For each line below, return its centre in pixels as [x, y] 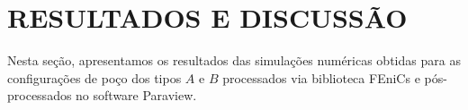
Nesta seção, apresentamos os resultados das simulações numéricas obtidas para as [234, 60]
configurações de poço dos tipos [94, 77]
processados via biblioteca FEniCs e [321, 77]
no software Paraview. [136, 95]
